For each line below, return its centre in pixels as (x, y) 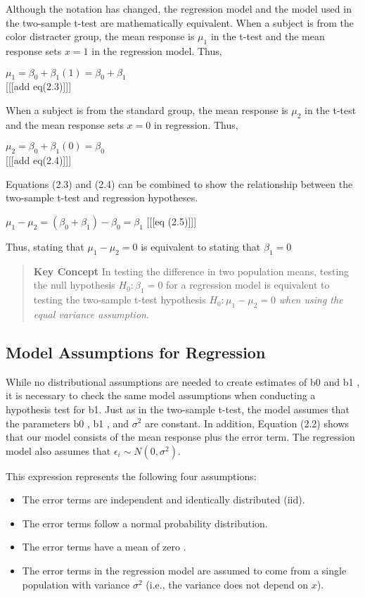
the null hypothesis (74, 285)
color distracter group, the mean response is (100, 36)
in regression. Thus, (196, 124)
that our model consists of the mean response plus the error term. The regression (180, 437)
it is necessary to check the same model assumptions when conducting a (161, 395)
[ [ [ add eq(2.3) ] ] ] (39, 86)
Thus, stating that (45, 246)
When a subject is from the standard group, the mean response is (147, 109)
